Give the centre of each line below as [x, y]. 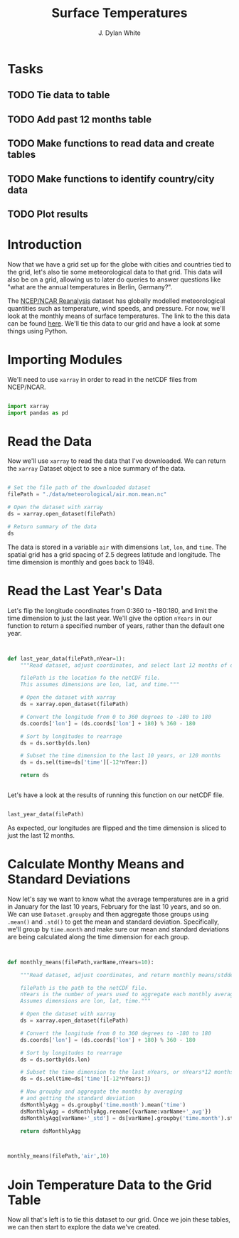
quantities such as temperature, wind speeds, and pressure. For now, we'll [116, 308]
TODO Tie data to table [59, 95]
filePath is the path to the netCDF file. [84, 988]
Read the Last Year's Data [85, 591]
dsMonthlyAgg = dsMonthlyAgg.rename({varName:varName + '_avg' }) [116, 1111]
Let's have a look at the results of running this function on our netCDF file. [116, 795]
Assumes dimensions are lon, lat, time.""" [86, 1001]
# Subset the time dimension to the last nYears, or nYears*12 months [127, 1072]
